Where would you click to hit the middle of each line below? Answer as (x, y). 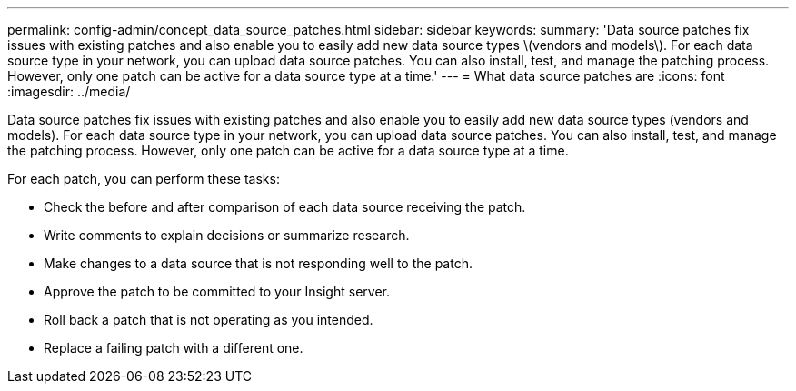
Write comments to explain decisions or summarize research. (227, 235)
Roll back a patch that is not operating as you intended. (209, 320)
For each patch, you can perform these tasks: (144, 179)
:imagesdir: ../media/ (69, 91)
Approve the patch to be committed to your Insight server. (217, 291)
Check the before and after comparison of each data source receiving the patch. (285, 207)
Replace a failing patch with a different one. (174, 348)
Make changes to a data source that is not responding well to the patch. (258, 263)
